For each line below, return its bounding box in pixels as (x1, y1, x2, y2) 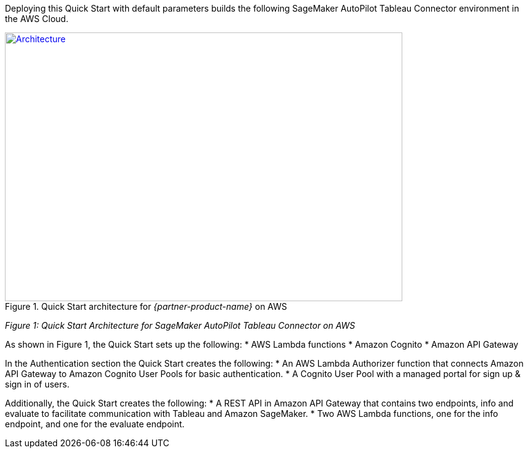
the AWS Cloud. (5, 13, 69, 24)
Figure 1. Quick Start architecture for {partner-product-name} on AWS (5, 301, 287, 312)
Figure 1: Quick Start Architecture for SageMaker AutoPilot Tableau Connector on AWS (5, 320, 356, 331)
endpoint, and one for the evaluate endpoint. (5, 419, 185, 429)
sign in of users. (5, 379, 70, 389)
